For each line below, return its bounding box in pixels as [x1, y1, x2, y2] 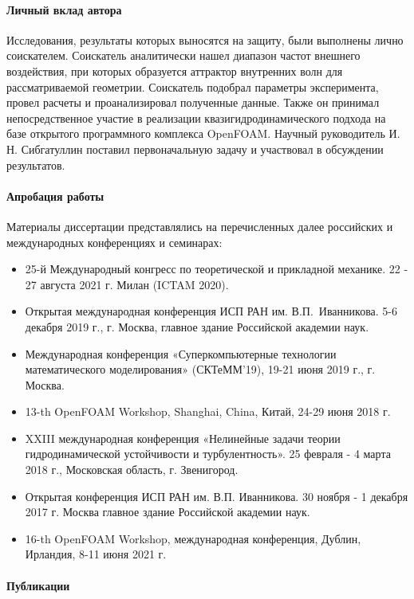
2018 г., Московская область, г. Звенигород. [25, 461, 239, 478]
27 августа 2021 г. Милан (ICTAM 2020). [25, 276, 229, 292]
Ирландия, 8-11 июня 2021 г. [25, 546, 167, 562]
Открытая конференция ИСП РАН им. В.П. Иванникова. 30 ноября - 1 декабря [25, 487, 408, 504]
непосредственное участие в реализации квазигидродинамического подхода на [6, 109, 386, 126]
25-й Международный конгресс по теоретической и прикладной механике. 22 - [25, 260, 408, 277]
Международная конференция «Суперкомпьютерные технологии [25, 345, 337, 362]
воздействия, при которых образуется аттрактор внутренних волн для [6, 62, 343, 79]
